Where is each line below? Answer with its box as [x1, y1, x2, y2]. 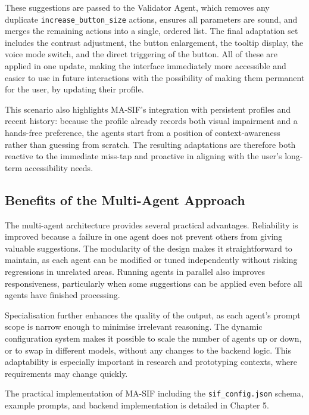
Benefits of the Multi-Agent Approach [5, 190, 245, 209]
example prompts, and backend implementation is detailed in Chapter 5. [5, 398, 269, 411]
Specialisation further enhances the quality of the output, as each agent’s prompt [5, 308, 301, 321]
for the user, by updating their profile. [5, 83, 144, 95]
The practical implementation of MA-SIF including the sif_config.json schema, [5, 387, 304, 399]
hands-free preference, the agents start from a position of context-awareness [5, 126, 280, 138]
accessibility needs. [24, 161, 93, 174]
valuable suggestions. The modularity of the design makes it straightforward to [5, 241, 292, 254]
